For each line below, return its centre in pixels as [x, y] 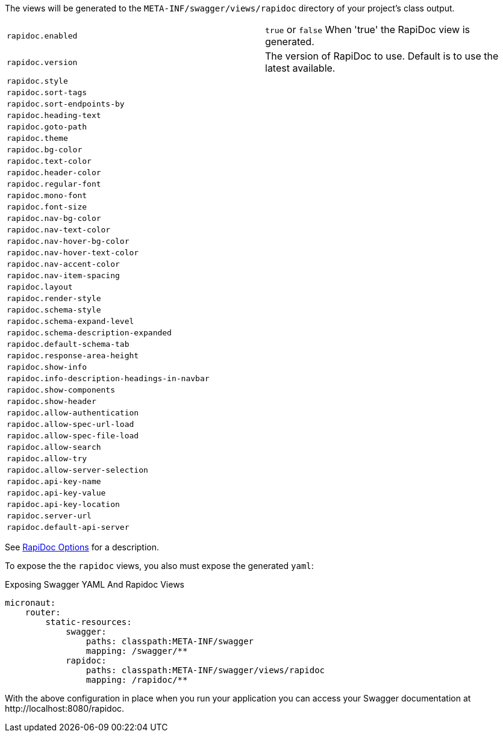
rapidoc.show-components [61, 390]
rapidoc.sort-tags [47, 92]
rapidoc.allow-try [47, 459]
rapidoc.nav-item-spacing [63, 275]
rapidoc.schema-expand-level [70, 321]
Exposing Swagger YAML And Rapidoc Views [95, 584]
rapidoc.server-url [49, 516]
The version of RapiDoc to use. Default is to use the [382, 56]
